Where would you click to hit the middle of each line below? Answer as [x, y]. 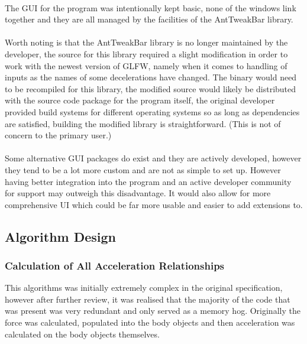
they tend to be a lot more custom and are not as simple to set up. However [143, 169]
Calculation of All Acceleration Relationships [115, 265]
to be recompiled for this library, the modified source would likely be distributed [151, 88]
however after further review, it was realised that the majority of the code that [148, 299]
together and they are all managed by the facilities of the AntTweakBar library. [149, 19]
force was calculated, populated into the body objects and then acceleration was [150, 322]
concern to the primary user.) [58, 135]
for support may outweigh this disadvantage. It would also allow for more [138, 193]
